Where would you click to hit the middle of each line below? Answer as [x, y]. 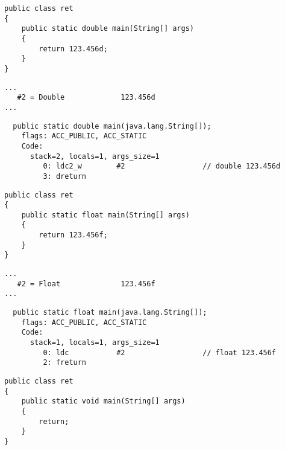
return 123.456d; [73, 49]
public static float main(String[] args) [105, 215]
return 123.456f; [73, 235]
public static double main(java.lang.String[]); [112, 126]
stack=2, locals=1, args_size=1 [95, 156]
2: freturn [65, 363]
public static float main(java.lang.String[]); [110, 313]
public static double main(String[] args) [108, 29]
